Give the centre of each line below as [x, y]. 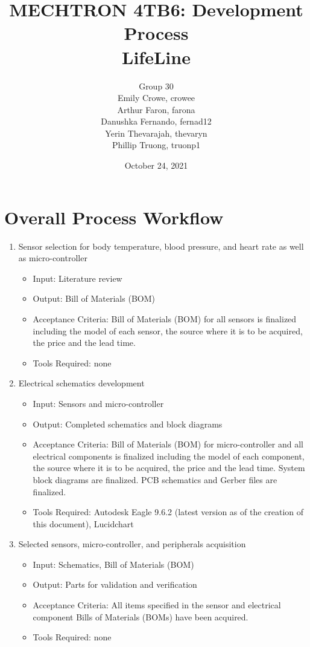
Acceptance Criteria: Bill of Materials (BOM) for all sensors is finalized [165, 318]
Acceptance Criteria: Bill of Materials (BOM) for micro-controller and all [168, 444]
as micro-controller [53, 258]
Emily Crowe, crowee [156, 98]
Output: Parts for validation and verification [115, 584]
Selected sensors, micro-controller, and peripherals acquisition [132, 544]
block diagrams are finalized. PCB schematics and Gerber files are [155, 479]
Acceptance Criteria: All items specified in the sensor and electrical [157, 605]
